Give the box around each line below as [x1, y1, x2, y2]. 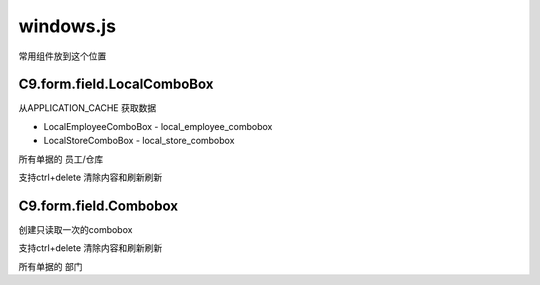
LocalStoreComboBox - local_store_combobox [43, 135, 235, 147]
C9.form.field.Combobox [18, 197, 179, 214]
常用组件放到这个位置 [18, 50, 107, 62]
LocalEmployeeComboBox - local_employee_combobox [43, 120, 273, 132]
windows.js [18, 15, 117, 37]
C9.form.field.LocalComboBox [18, 76, 214, 93]
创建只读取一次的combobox [18, 223, 133, 235]
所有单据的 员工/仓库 [18, 153, 104, 165]
